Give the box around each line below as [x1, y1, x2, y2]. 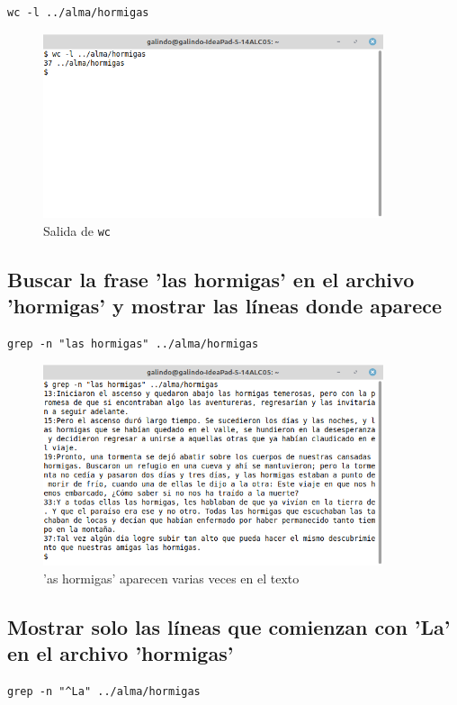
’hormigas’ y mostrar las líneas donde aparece [7, 291, 443, 319]
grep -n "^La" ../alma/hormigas [7, 684, 201, 698]
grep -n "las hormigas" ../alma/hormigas [7, 337, 259, 350]
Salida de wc [43, 221, 112, 240]
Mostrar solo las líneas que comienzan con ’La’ [7, 612, 451, 640]
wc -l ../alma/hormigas [7, 6, 149, 19]
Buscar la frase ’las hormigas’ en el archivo [7, 265, 415, 293]
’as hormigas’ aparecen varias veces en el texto [43, 568, 300, 587]
